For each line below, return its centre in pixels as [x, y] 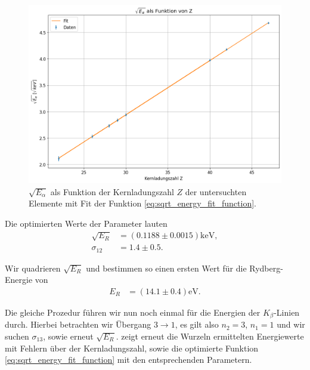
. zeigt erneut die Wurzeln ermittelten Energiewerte [210, 336]
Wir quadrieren [33, 268]
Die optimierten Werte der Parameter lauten [86, 223]
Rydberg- [266, 268]
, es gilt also [197, 324]
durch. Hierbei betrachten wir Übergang [78, 324]
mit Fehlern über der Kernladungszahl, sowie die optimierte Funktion [132, 348]
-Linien [287, 312]
